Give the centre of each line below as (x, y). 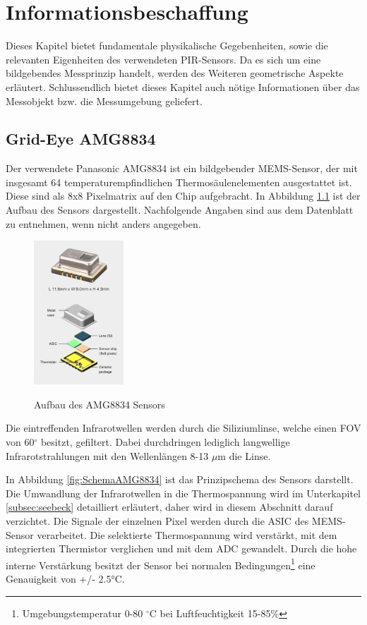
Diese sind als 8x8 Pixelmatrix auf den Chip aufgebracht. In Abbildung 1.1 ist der (183, 196)
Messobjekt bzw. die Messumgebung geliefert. (104, 101)
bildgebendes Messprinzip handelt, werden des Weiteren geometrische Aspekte (175, 73)
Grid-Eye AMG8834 (81, 139)
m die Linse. (244, 455)
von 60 (20, 442)
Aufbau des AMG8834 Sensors (100, 404)
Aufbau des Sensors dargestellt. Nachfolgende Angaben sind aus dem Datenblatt (180, 210)
